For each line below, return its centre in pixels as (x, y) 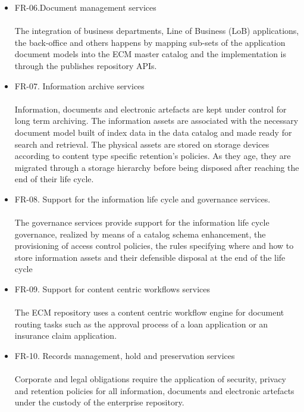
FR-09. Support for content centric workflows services (112, 289)
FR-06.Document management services (85, 7)
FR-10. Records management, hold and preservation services (125, 356)
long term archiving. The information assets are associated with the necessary (156, 121)
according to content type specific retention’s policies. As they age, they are (153, 156)
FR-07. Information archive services (79, 85)
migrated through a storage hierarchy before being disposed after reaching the (157, 167)
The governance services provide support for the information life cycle (142, 222)
